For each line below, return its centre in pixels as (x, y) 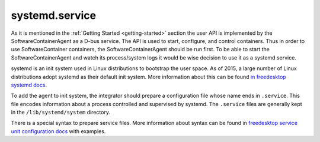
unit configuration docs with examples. (58, 131)
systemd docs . (29, 85)
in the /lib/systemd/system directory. (61, 113)
